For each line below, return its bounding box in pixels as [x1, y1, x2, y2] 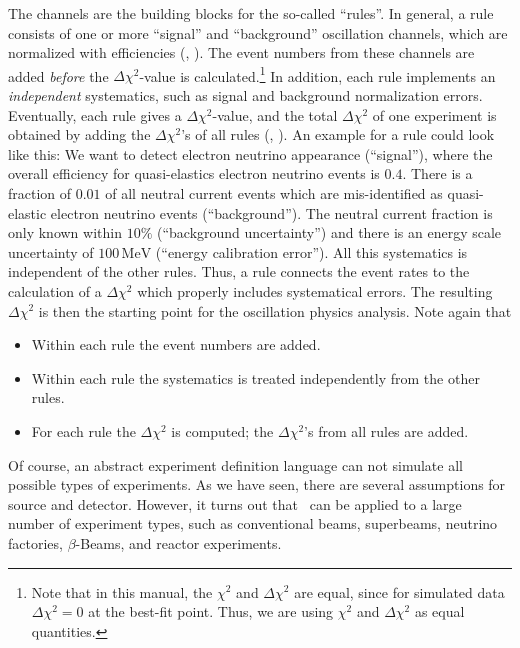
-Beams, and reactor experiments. [75, 532, 282, 553]
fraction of [8, 183, 72, 203]
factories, [8, 532, 63, 553]
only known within [8, 222, 122, 243]
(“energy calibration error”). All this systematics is [155, 241, 468, 262]
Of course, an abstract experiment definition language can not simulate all [8, 454, 463, 475]
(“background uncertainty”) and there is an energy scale [156, 222, 502, 243]
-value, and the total [212, 104, 338, 125]
